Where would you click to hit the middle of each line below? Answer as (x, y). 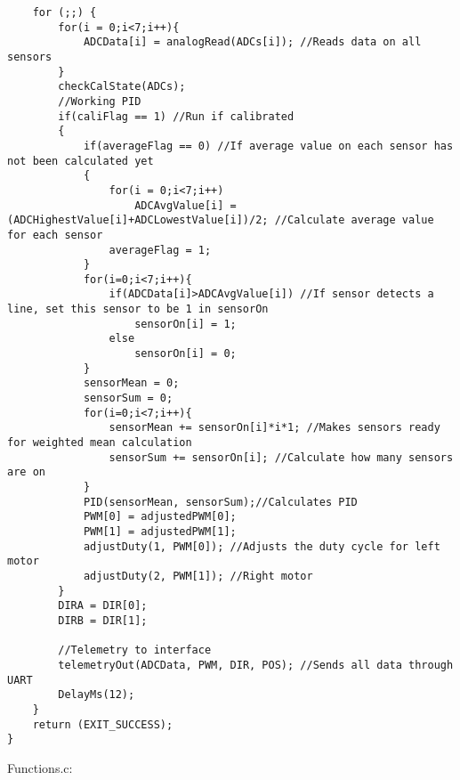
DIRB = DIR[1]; (103, 620)
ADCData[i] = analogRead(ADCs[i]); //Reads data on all (252, 42)
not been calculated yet (81, 161)
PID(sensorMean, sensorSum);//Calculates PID (220, 502)
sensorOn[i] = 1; (186, 324)
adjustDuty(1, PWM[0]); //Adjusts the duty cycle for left (262, 546)
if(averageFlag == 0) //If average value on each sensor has (268, 146)
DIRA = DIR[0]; (103, 606)
